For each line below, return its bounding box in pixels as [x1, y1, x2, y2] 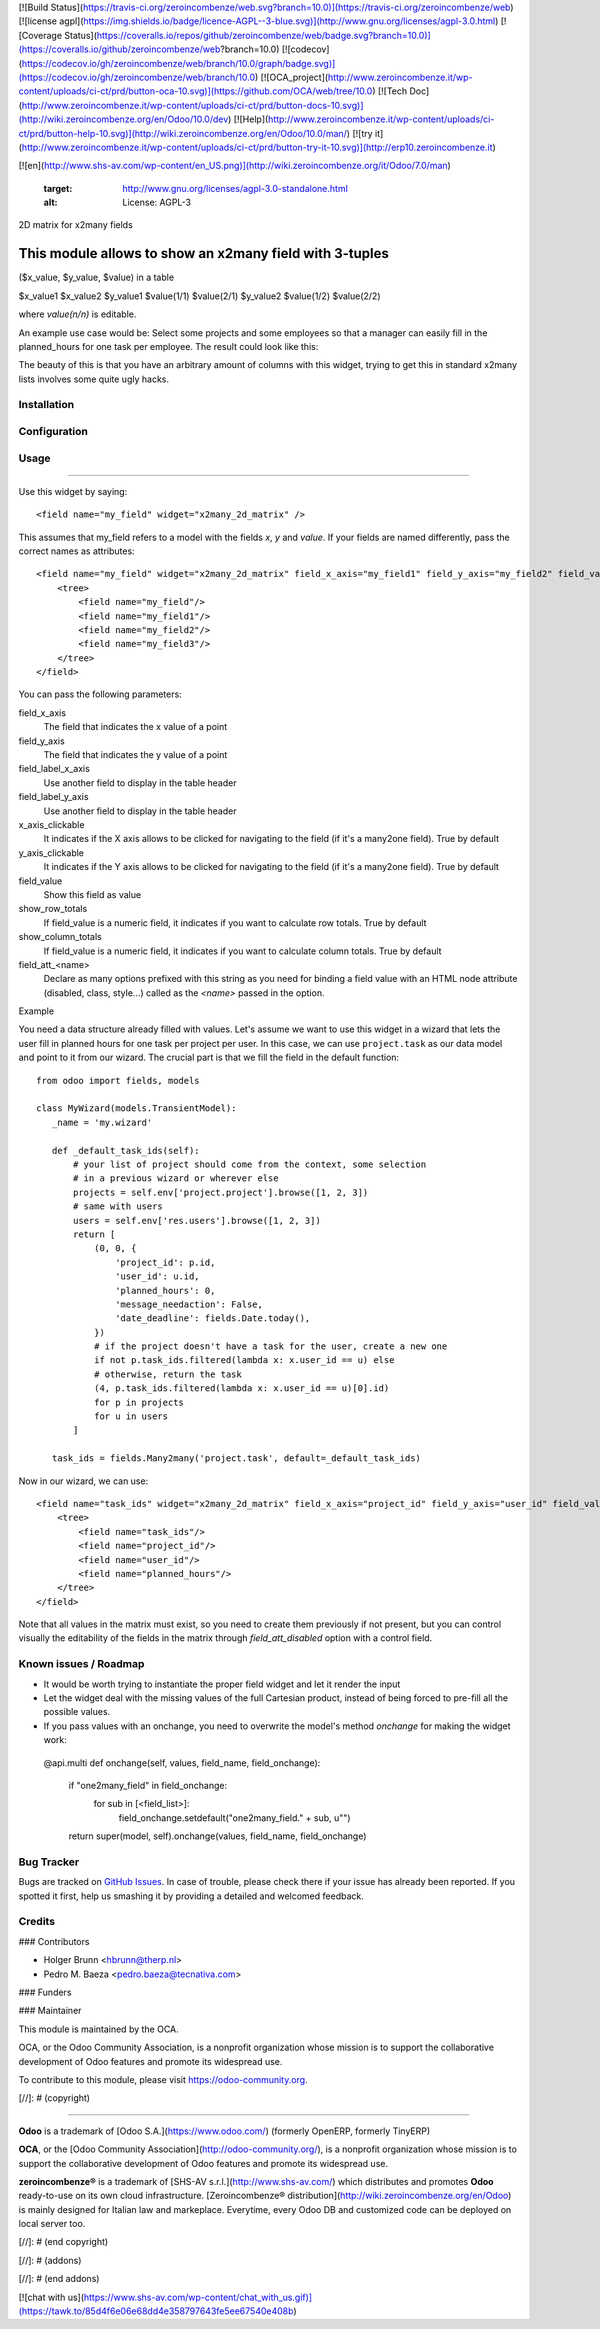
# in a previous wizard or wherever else [73, 1173, 279, 1184]
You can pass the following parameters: [18, 688, 182, 700]
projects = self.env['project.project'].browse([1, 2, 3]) [73, 1186, 369, 1198]
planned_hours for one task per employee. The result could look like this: [18, 340, 319, 352]
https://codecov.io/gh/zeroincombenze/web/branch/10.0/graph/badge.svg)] [21, 57, 336, 69]
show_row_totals [18, 903, 88, 915]
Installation [18, 398, 75, 412]
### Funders [18, 1986, 72, 1998]
